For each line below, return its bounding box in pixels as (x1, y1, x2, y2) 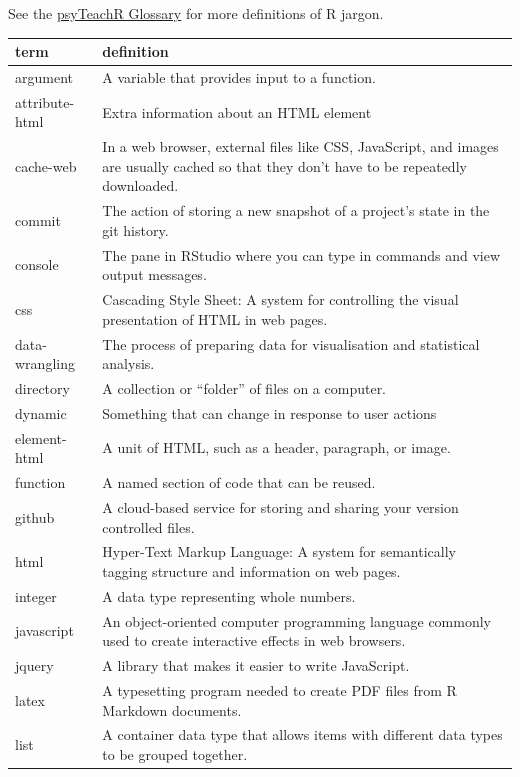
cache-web (15, 155, 77, 176)
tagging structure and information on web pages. (102, 561, 401, 581)
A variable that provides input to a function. (102, 66, 376, 87)
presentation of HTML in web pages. (102, 308, 328, 329)
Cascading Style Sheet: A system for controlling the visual (102, 289, 459, 310)
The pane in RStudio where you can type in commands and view (102, 244, 501, 265)
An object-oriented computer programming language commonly (102, 610, 491, 631)
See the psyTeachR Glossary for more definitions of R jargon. (8, 3, 384, 23)
